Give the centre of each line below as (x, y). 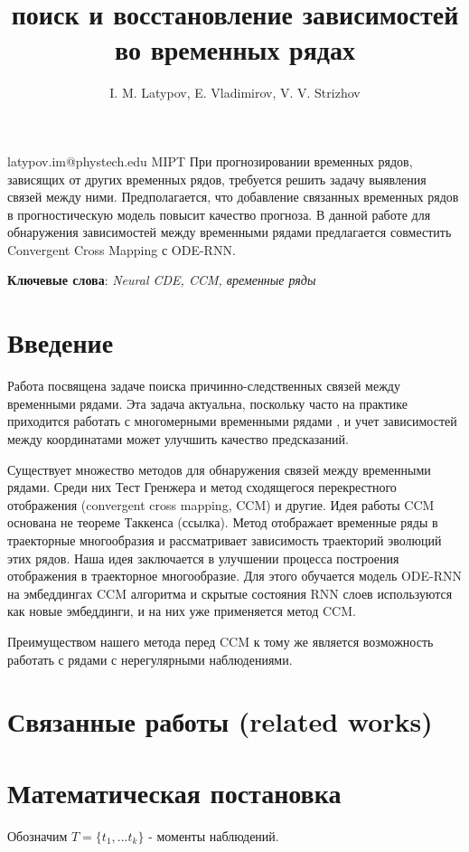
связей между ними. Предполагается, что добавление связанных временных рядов (233, 197)
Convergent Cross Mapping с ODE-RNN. (122, 249)
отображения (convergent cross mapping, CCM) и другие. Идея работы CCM (221, 504)
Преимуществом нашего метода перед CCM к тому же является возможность (220, 641)
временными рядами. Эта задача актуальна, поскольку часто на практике (208, 403)
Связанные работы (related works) (220, 721)
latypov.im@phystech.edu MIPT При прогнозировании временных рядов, (210, 161)
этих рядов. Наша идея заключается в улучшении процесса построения (203, 558)
